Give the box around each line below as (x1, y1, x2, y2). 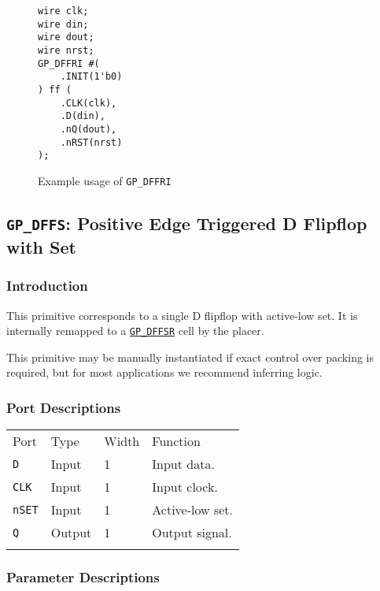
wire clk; (38, 6, 89, 17)
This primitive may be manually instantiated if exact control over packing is (6, 348, 374, 365)
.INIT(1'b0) (60, 71, 123, 83)
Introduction (6, 276, 88, 295)
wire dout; (38, 32, 94, 43)
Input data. (152, 455, 215, 474)
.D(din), (60, 110, 105, 122)
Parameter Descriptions (6, 567, 160, 587)
